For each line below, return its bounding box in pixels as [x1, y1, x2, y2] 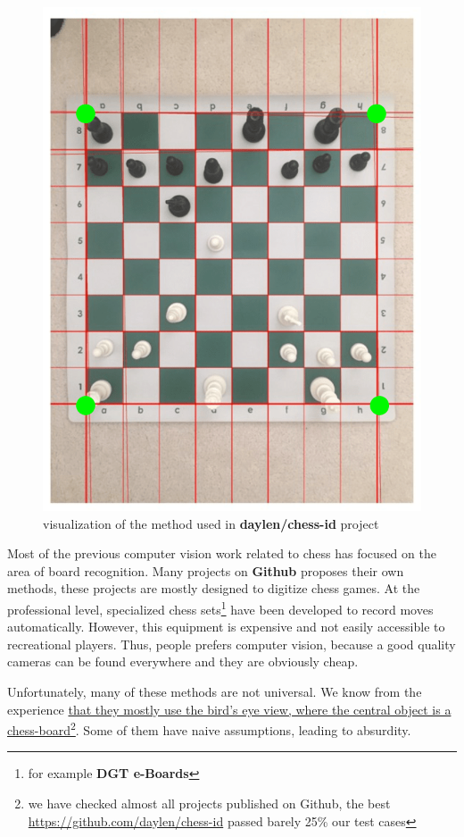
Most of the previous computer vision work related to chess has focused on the [7, 544, 436, 563]
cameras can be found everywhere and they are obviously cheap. [7, 652, 359, 671]
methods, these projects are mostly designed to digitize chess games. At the [7, 579, 420, 598]
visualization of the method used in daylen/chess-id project [43, 514, 379, 532]
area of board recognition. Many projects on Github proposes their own [7, 561, 404, 580]
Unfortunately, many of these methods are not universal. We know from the [7, 682, 422, 700]
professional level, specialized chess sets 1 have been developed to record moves [7, 597, 434, 618]
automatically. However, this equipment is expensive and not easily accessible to [7, 617, 445, 636]
